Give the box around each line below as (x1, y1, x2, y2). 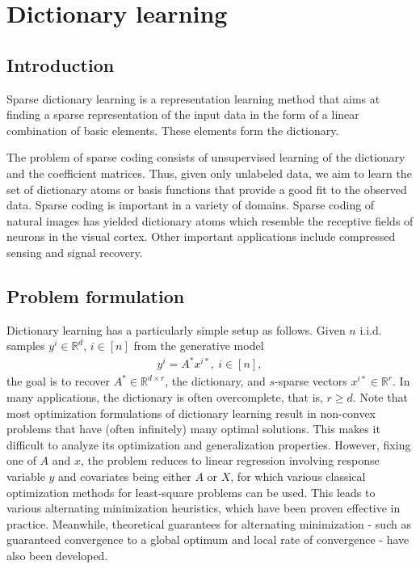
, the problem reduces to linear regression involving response (81, 452, 380, 469)
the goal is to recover (6, 373, 111, 390)
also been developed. (6, 546, 108, 563)
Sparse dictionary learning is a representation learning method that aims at (6, 90, 380, 107)
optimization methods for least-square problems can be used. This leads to (6, 483, 376, 500)
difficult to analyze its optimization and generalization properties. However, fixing (6, 436, 411, 453)
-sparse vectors (274, 373, 347, 390)
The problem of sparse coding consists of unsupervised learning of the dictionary (6, 149, 405, 166)
